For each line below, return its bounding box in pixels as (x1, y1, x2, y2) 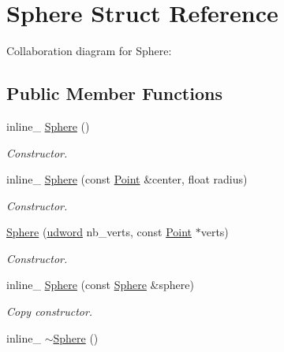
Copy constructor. (6, 303, 93, 320)
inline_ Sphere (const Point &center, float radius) (6, 171, 248, 187)
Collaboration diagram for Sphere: (6, 43, 172, 59)
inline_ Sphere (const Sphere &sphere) (6, 276, 194, 293)
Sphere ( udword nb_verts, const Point (6, 224, 192, 240)
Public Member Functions (6, 81, 222, 106)
